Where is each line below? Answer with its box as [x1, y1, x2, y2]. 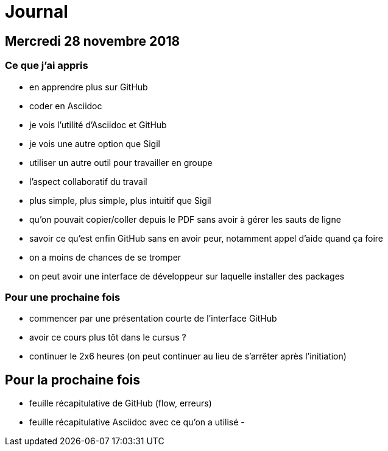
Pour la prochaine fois [5, 372, 141, 388]
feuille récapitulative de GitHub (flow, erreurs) [29, 398, 212, 409]
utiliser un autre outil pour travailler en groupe [29, 157, 213, 168]
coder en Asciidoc [29, 100, 102, 111]
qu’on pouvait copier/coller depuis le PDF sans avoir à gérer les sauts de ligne [29, 214, 341, 225]
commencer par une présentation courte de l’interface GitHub [29, 313, 277, 324]
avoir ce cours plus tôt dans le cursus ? [29, 332, 186, 343]
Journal [5, 1, 68, 22]
